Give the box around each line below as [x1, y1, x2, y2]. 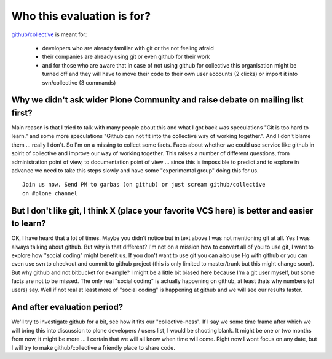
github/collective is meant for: [11, 31, 87, 38]
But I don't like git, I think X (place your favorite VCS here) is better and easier [11, 206, 314, 216]
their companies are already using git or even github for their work [42, 53, 210, 61]
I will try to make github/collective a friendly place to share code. [11, 344, 175, 351]
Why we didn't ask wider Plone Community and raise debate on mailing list [11, 95, 304, 106]
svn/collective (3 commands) [42, 79, 116, 86]
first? [11, 107, 33, 118]
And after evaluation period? [11, 302, 124, 312]
